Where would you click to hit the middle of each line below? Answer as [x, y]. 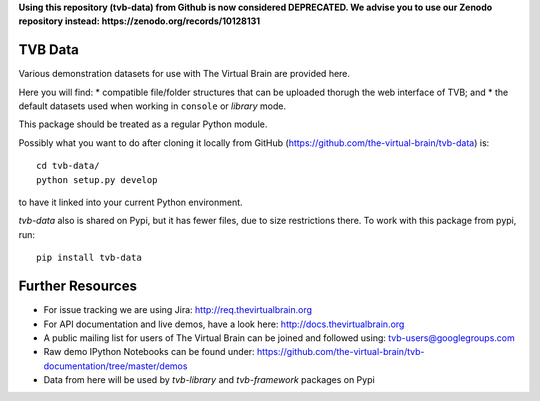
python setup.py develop [97, 179]
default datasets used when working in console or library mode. [152, 106]
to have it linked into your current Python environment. [131, 202]
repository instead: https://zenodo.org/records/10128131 [139, 21]
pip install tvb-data [89, 258]
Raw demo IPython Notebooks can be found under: [149, 352]
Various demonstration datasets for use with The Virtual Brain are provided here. [184, 74]
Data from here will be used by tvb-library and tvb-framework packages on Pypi [209, 380]
